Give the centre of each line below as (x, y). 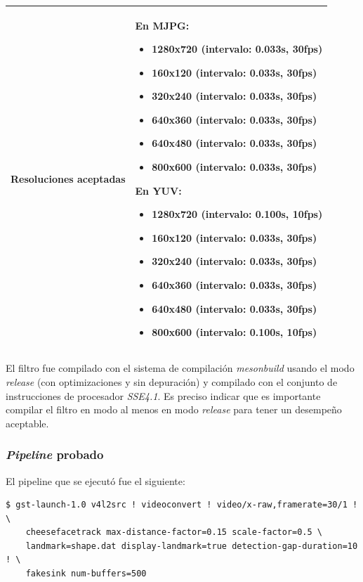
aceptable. (27, 423)
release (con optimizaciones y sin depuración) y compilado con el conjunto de (172, 381)
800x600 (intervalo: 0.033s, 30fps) (235, 167)
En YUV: (158, 190)
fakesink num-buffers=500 (86, 574)
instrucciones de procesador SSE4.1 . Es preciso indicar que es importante (163, 395)
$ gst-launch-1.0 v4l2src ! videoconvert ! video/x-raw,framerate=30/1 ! (182, 505)
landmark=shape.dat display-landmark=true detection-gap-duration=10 (192, 546)
